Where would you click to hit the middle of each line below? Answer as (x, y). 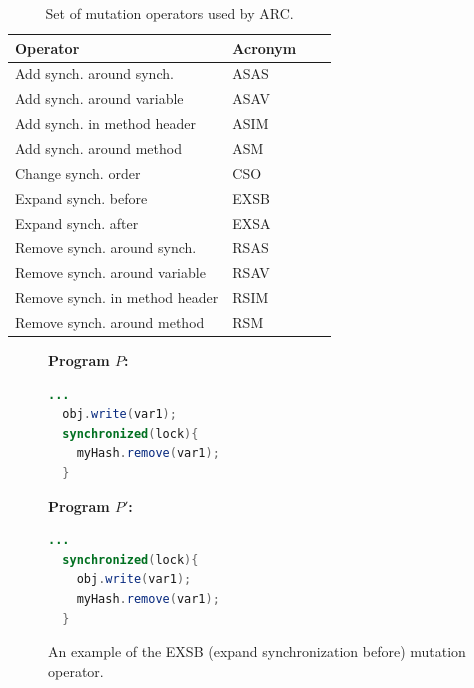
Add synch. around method (98, 147)
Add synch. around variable (99, 98)
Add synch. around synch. (94, 73)
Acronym (264, 47)
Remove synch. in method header (117, 297)
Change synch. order (78, 172)
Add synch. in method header (105, 123)
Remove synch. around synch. (106, 247)
